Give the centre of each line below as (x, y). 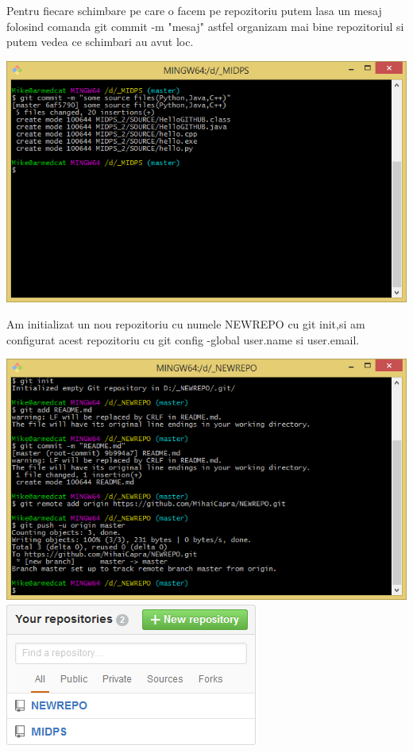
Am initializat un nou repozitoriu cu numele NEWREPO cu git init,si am (186, 324)
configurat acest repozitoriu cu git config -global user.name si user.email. (183, 339)
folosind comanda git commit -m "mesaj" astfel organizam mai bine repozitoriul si (205, 26)
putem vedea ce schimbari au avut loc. (100, 42)
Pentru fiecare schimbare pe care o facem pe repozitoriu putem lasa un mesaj (194, 10)
